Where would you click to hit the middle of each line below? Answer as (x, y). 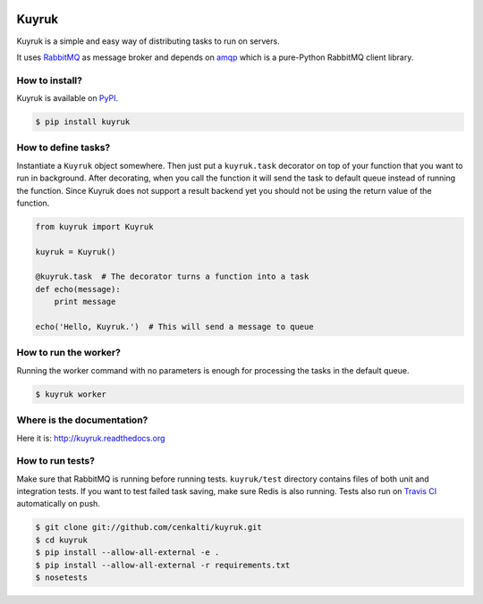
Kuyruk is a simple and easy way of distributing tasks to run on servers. (148, 41)
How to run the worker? (68, 353)
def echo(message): (78, 289)
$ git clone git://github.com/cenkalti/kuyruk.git (149, 528)
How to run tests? (56, 461)
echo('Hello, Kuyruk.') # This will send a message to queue (174, 327)
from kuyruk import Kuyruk (94, 226)
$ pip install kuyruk (83, 122)
